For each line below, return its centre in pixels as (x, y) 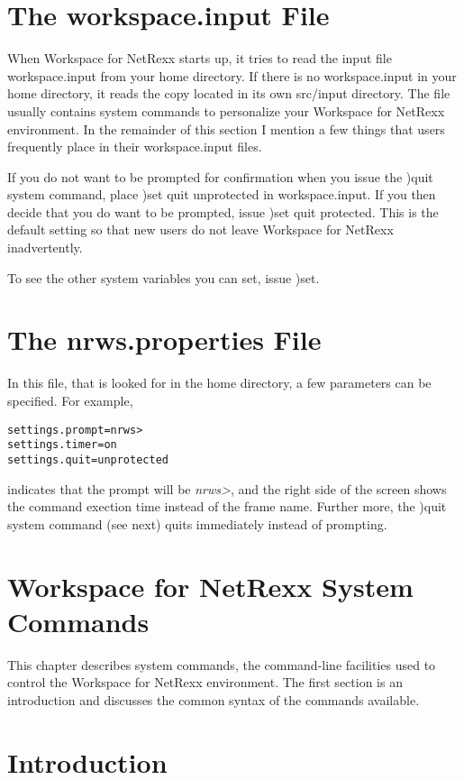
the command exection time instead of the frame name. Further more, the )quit (227, 506)
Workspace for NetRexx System (210, 586)
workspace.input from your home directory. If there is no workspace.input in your (232, 75)
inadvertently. (45, 248)
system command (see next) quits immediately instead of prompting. (197, 523)
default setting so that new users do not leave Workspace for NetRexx (200, 229)
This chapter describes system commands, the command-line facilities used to (222, 664)
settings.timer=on (62, 445)
